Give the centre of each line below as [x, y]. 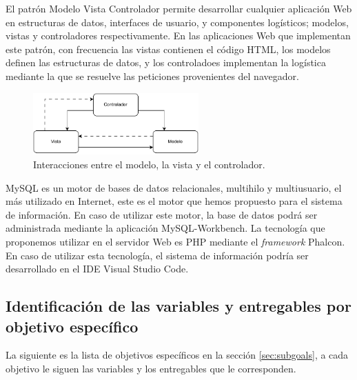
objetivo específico [72, 326]
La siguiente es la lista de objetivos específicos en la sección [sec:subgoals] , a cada [177, 355]
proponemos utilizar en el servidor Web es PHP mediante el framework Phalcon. [175, 241]
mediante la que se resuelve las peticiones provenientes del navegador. [152, 76]
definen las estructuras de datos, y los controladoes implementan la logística [166, 62]
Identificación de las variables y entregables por [178, 306]
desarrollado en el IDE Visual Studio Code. [97, 269]
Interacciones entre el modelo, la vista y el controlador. [149, 164]
